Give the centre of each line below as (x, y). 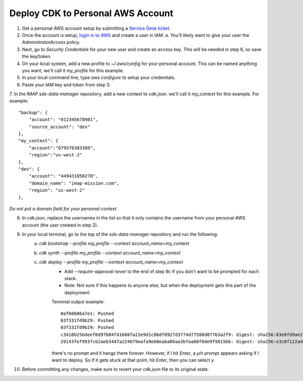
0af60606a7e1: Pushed (87, 313)
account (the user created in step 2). (60, 225)
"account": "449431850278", (63, 176)
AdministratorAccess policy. (51, 42)
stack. (71, 279)
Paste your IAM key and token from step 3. (66, 85)
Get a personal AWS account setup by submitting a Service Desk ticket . (96, 28)
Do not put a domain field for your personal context (63, 208)
